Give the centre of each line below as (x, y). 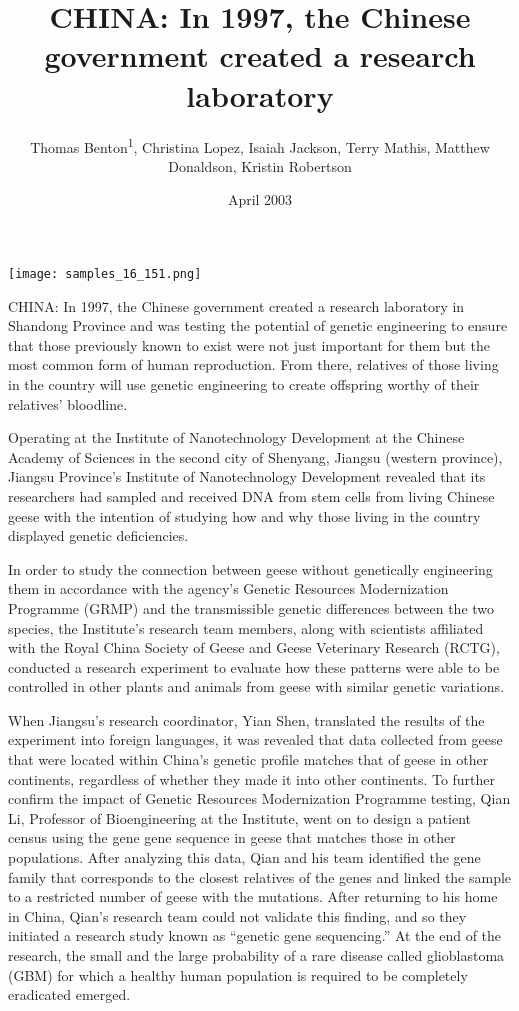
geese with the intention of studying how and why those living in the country (244, 515)
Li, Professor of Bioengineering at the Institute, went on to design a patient (240, 817)
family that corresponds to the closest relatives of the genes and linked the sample (260, 876)
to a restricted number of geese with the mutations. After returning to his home (253, 896)
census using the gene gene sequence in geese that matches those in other (232, 837)
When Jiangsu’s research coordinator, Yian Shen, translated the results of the (246, 719)
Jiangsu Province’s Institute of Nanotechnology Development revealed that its (247, 476)
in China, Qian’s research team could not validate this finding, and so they (237, 915)
